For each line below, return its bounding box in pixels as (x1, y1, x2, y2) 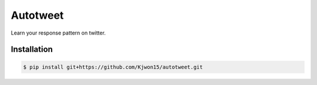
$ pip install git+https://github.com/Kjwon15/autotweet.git (23, 63, 203, 70)
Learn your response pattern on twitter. (11, 29, 106, 36)
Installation (11, 45, 53, 55)
